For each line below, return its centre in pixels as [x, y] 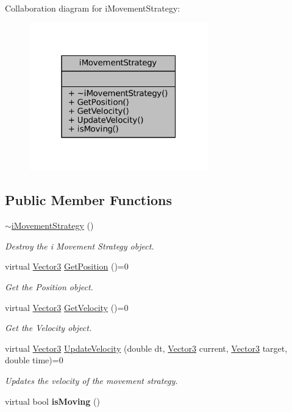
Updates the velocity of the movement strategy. [91, 380]
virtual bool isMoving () [52, 401]
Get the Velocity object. [48, 328]
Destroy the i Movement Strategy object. [80, 246]
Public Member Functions [88, 200]
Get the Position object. [49, 287]
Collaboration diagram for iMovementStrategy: [93, 8]
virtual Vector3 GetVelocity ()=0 [67, 307]
